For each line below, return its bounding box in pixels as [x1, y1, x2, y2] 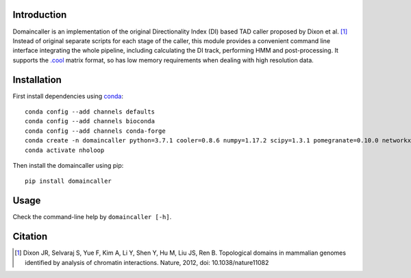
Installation [12, 74, 62, 86]
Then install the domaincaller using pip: [12, 161, 124, 169]
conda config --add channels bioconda [25, 117, 155, 125]
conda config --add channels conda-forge [25, 127, 166, 135]
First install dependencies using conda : [12, 92, 123, 100]
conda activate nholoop [25, 146, 105, 154]
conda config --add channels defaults [25, 108, 155, 116]
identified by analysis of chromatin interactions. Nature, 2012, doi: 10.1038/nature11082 [25, 258, 269, 266]
